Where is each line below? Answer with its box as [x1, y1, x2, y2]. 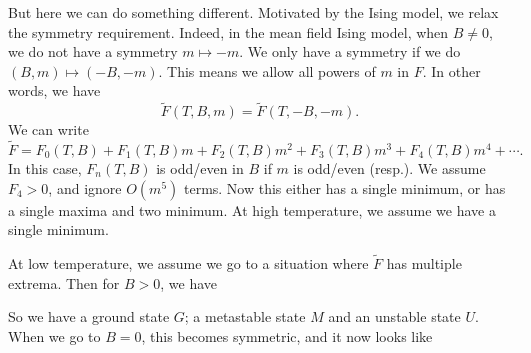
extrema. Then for [8, 272, 120, 293]
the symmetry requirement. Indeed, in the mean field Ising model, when [8, 21, 449, 42]
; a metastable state [184, 306, 306, 327]
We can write [8, 119, 89, 140]
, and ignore [48, 177, 122, 198]
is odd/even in [156, 158, 244, 178]
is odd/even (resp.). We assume [293, 158, 486, 178]
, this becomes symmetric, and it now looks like [141, 325, 433, 346]
